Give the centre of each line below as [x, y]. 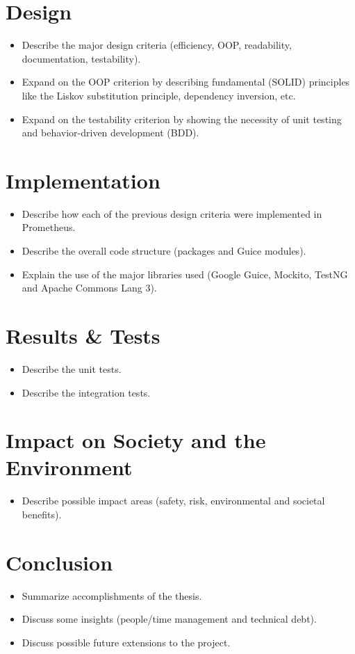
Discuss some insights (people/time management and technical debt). [169, 619]
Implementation [83, 180]
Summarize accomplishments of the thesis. [112, 595]
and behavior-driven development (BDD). [110, 133]
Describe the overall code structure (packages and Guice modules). [164, 250]
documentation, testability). [81, 58]
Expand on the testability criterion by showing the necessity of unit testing [182, 119]
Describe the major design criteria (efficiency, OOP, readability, [157, 45]
